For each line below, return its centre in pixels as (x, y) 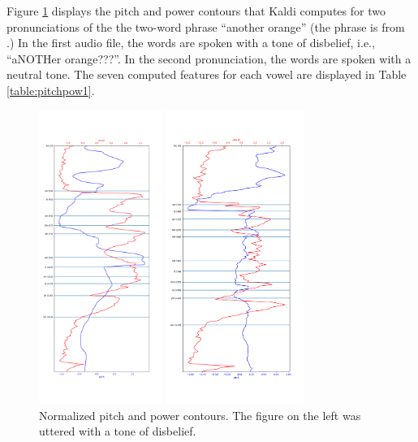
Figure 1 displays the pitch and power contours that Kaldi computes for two (196, 11)
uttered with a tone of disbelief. (118, 431)
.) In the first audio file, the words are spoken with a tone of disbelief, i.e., (191, 43)
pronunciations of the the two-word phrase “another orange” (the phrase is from (206, 26)
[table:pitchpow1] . (51, 90)
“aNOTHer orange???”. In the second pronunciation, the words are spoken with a (209, 58)
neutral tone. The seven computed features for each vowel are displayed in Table (207, 74)
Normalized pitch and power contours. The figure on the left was (200, 415)
